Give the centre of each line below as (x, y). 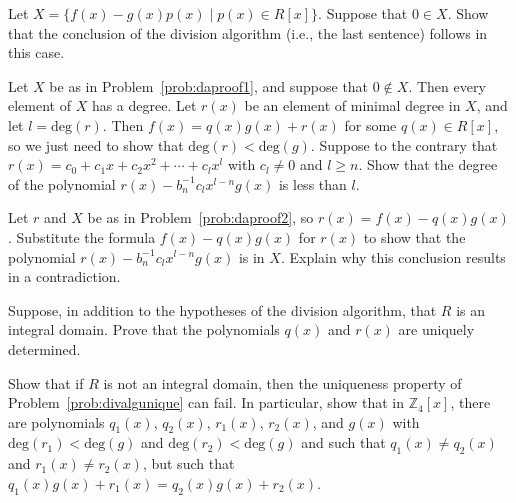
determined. (44, 348)
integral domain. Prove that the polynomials (144, 329)
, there (470, 402)
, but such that (188, 463)
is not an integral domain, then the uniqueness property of (282, 382)
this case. (36, 52)
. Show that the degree (428, 164)
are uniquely (436, 329)
